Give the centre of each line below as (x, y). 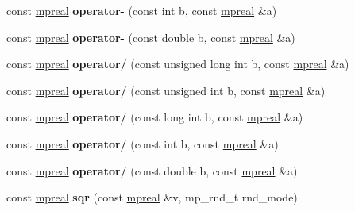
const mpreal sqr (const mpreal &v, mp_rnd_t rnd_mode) (152, 197)
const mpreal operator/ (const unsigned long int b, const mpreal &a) (178, 64)
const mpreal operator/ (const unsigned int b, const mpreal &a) (166, 90)
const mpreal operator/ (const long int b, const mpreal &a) (155, 117)
